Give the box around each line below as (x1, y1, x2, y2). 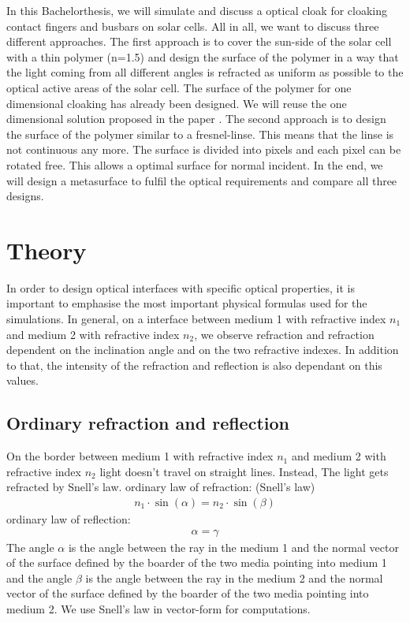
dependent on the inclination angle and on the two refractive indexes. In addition (6, 341, 399, 358)
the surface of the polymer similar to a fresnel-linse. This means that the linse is (6, 125, 394, 142)
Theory (6, 233, 87, 266)
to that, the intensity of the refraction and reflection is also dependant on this (6, 356, 382, 373)
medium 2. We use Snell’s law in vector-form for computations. (6, 601, 311, 617)
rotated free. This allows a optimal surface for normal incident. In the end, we (6, 156, 383, 173)
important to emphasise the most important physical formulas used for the (6, 295, 367, 311)
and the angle (6, 569, 73, 586)
